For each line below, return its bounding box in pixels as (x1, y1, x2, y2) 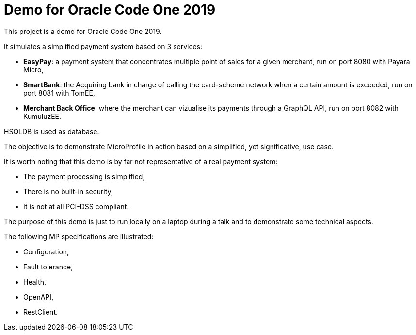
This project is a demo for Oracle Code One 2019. (4, 27, 162, 35)
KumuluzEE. (23, 112, 62, 120)
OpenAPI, (23, 292, 54, 301)
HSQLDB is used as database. (4, 127, 99, 135)
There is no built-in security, (23, 187, 113, 196)
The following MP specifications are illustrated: (4, 232, 154, 241)
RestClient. (23, 307, 58, 316)
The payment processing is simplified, (23, 172, 145, 181)
